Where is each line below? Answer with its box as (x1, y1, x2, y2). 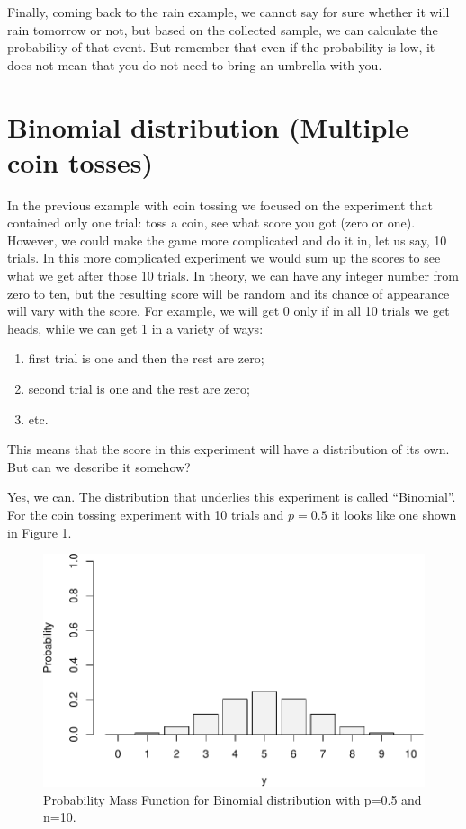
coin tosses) (7, 143, 153, 180)
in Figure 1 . (7, 522, 72, 541)
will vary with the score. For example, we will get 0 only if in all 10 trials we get (7, 301, 450, 320)
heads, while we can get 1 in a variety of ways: (7, 318, 264, 337)
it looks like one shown (331, 505, 457, 523)
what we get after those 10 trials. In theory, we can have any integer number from (7, 266, 460, 285)
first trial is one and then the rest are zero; (28, 349, 264, 368)
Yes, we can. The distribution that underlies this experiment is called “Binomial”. (7, 487, 456, 506)
